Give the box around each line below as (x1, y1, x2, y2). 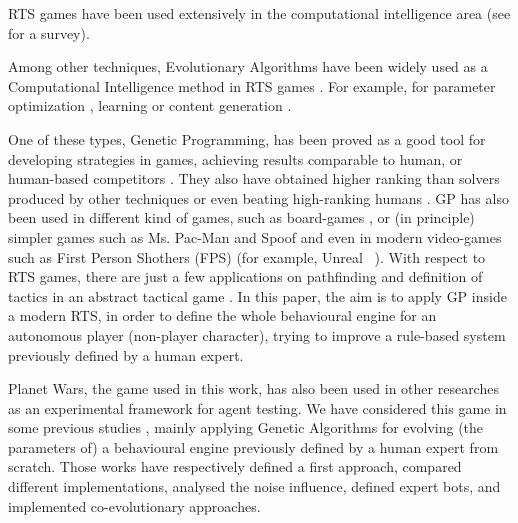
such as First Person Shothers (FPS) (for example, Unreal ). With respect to (8, 246, 486, 267)
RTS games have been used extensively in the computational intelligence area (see (8, 3, 511, 23)
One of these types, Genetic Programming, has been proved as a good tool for (8, 128, 486, 149)
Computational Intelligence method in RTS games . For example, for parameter (8, 75, 496, 96)
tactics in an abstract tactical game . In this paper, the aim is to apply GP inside (8, 285, 507, 306)
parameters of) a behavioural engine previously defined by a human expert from (8, 436, 499, 457)
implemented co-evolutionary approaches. (8, 495, 261, 516)
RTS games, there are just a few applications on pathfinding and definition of (8, 266, 483, 287)
